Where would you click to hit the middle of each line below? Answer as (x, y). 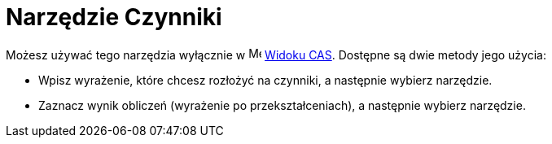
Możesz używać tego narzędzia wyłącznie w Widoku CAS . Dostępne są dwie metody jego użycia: (276, 55)
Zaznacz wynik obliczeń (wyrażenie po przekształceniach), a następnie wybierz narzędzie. (282, 105)
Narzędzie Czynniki (114, 17)
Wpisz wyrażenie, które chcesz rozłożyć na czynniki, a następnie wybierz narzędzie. (265, 80)
